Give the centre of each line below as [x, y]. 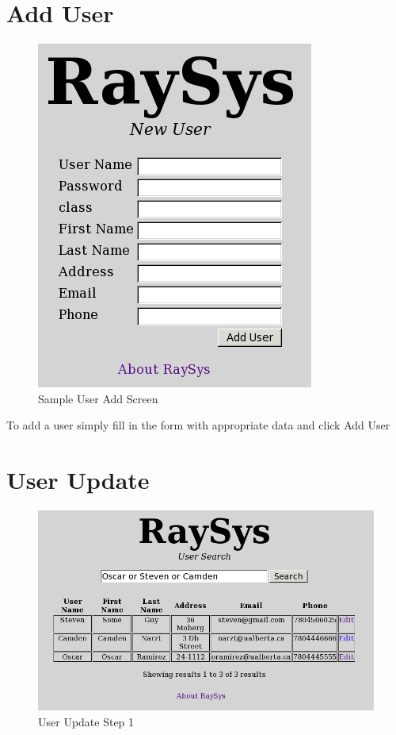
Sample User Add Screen [98, 398]
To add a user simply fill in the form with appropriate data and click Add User [198, 425]
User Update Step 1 [86, 721]
